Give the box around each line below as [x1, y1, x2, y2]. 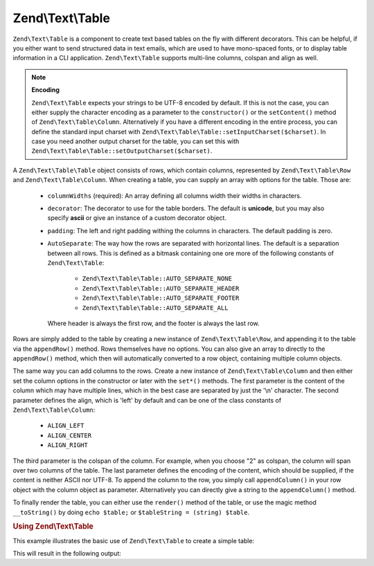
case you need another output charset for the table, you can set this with [31, 137, 240, 145]
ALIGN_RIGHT [47, 441, 88, 449]
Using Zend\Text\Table [12, 522, 93, 531]
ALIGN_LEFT [47, 422, 84, 430]
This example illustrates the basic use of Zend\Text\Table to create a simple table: [12, 536, 255, 545]
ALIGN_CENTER [47, 431, 92, 439]
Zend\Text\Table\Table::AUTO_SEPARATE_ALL [82, 304, 229, 311]
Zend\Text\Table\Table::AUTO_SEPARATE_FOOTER [82, 294, 240, 302]
